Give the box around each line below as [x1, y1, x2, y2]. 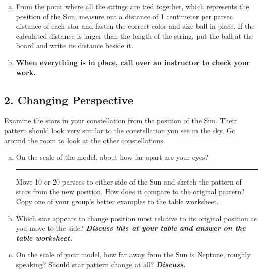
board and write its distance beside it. [16, 40, 134, 51]
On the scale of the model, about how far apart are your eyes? [16, 152, 209, 162]
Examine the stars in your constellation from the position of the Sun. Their [4, 115, 237, 126]
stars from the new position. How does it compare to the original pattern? [16, 186, 245, 197]
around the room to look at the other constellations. [4, 135, 165, 145]
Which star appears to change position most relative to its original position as [16, 213, 257, 223]
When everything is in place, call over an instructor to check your [16, 57, 250, 67]
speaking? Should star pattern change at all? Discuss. [16, 259, 186, 269]
